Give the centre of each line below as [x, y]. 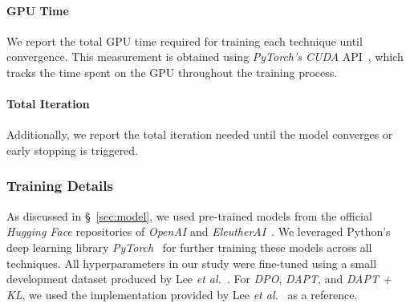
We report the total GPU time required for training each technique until [185, 41]
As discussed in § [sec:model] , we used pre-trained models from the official [189, 215]
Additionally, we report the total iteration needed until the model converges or [200, 134]
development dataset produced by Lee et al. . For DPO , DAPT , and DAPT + [199, 279]
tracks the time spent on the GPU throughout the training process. [172, 72]
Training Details [60, 186]
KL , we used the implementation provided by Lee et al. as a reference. [182, 294]
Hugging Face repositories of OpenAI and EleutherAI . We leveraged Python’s [199, 231]
